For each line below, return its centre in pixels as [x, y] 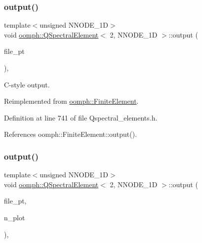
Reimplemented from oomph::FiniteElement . [71, 101]
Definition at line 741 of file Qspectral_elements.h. [81, 117]
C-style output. [27, 84]
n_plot [15, 217]
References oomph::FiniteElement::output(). [71, 134]
